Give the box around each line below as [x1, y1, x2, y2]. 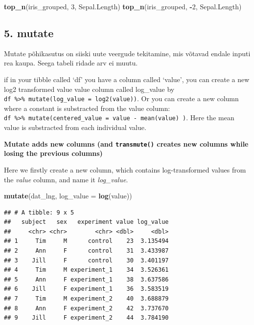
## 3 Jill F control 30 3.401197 [4, 257, 169, 264]
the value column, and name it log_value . [4, 174, 128, 184]
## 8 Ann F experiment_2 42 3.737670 [4, 304, 169, 312]
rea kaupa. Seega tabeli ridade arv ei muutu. [4, 58, 138, 68]
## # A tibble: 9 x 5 [4, 209, 74, 216]
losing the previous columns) [4, 148, 103, 158]
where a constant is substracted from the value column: [4, 103, 170, 113]
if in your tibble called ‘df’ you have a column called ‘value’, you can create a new [4, 74, 250, 84]
